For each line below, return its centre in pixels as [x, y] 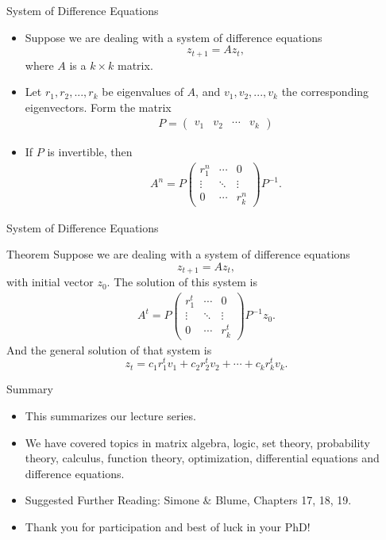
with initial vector [50, 282]
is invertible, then [90, 152]
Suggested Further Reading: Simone [112, 500]
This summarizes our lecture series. [110, 416]
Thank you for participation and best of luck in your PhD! [168, 526]
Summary [30, 389]
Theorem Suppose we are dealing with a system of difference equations [178, 254]
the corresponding [325, 92]
